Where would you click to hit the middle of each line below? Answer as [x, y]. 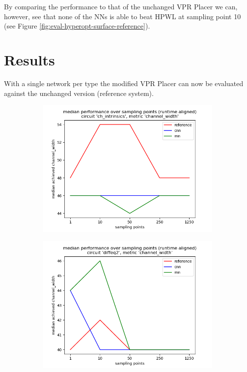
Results [29, 59]
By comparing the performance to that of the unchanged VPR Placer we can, [121, 6]
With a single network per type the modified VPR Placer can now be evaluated [124, 83]
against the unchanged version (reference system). [79, 93]
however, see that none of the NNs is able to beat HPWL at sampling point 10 [123, 16]
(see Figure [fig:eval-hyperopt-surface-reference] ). [77, 26]
